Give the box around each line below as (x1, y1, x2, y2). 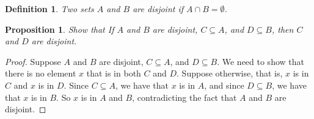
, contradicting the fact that (132, 90, 237, 103)
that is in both (86, 67, 141, 80)
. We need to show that (217, 55, 304, 67)
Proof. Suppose (5, 55, 61, 67)
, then (271, 22, 294, 35)
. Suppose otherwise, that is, (177, 67, 283, 80)
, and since (204, 78, 244, 91)
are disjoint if (133, 2, 184, 15)
